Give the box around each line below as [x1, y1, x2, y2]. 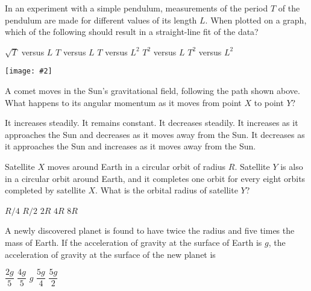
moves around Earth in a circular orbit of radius [47, 160, 226, 172]
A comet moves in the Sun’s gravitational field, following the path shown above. [5, 84, 300, 97]
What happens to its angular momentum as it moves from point [5, 96, 242, 108]
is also [280, 160, 303, 172]
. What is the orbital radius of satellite [95, 184, 238, 196]
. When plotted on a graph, [205, 13, 307, 26]
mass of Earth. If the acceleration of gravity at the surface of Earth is [5, 236, 262, 248]
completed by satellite [5, 184, 86, 196]
